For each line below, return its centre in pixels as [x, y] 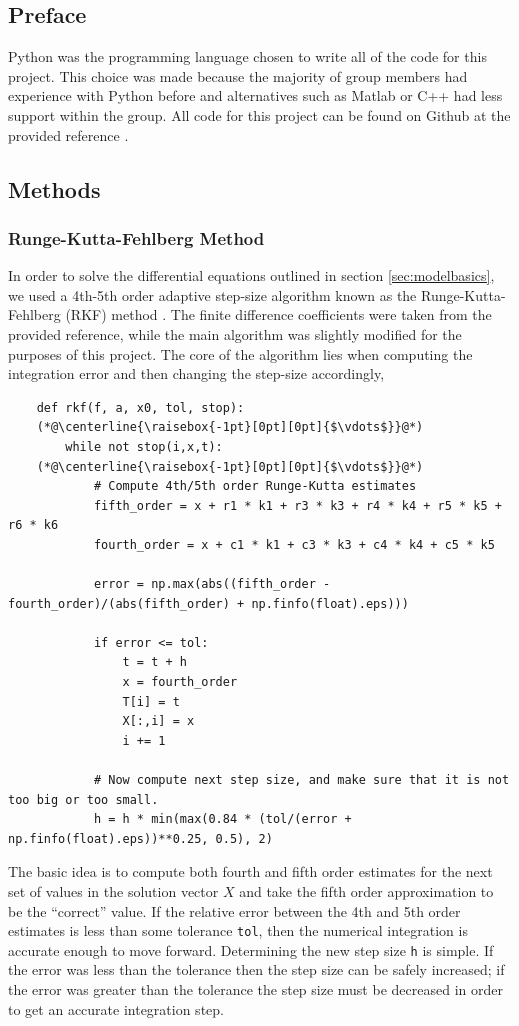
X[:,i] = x [158, 721]
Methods [54, 188]
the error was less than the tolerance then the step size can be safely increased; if [256, 969]
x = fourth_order [180, 682]
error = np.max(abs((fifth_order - [212, 584]
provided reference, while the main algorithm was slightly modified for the [235, 333]
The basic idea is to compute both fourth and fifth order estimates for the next [250, 871]
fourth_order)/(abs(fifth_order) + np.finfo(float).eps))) [208, 603]
